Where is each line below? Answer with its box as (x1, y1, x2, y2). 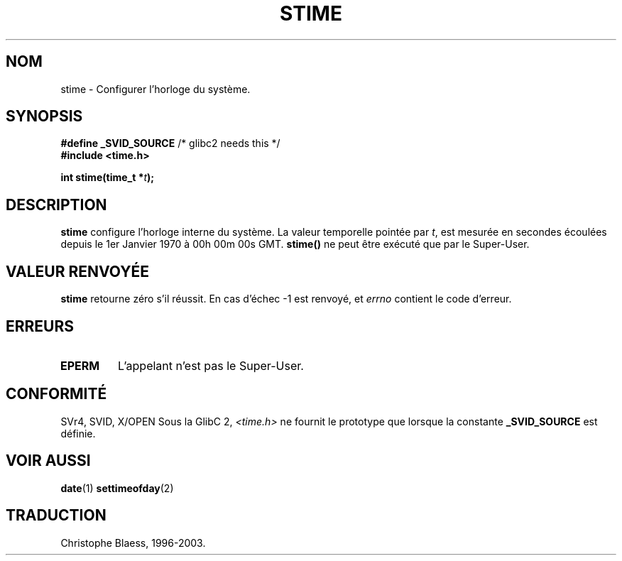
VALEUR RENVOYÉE (6, 262, 149, 280)
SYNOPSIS (6, 107, 83, 126)
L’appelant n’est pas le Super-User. (117, 358, 304, 373)
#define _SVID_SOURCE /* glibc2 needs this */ (60, 137, 280, 150)
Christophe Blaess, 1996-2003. (60, 536, 206, 549)
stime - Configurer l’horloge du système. (60, 82, 251, 95)
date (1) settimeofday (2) (60, 481, 174, 494)
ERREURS (6, 317, 75, 335)
